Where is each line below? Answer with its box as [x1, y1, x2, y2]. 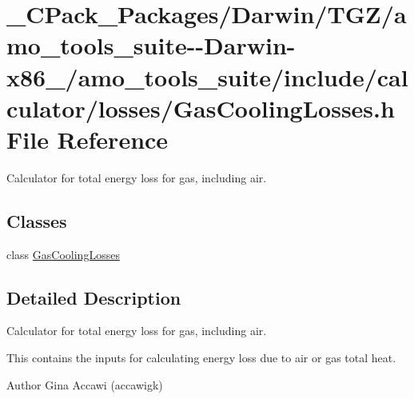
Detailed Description [6, 285, 181, 309]
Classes [6, 208, 67, 233]
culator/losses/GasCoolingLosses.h [6, 91, 395, 124]
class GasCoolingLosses [6, 245, 120, 262]
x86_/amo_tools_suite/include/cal [6, 60, 408, 93]
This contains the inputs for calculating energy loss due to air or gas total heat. [6, 349, 396, 366]
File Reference [6, 122, 169, 155]
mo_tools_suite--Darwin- [6, 29, 296, 62]
